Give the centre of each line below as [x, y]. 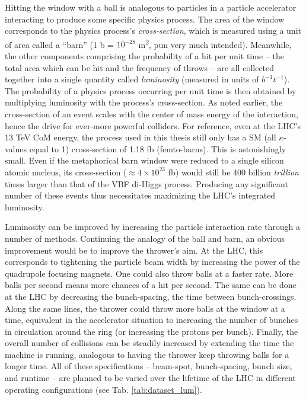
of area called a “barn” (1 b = [60, 44]
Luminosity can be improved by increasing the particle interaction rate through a [152, 227]
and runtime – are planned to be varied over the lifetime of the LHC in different [150, 378]
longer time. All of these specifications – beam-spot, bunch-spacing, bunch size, [149, 366]
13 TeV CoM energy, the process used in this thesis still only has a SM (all [141, 137]
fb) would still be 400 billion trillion [233, 172]
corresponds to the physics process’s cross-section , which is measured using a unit [153, 31]
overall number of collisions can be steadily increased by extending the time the [149, 343]
